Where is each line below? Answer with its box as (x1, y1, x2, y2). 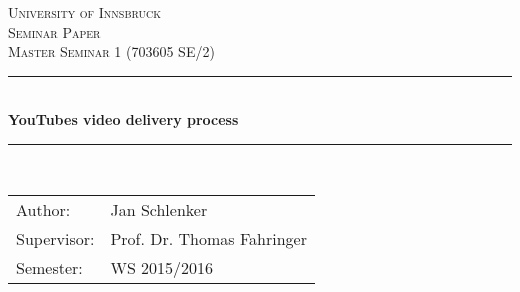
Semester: (16, 255, 83, 279)
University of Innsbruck (8, 2, 162, 22)
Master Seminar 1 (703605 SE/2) (8, 41, 215, 62)
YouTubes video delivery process (8, 109, 239, 130)
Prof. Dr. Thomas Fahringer (110, 226, 307, 250)
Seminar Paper (8, 21, 101, 42)
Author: (16, 197, 71, 221)
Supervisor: (16, 226, 95, 250)
